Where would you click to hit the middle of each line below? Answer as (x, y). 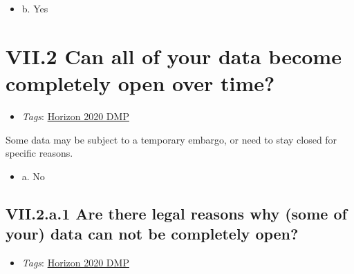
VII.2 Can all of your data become (174, 56)
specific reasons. (39, 153)
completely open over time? (140, 82)
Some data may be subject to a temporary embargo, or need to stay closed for (171, 139)
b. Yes (35, 8)
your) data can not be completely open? (152, 234)
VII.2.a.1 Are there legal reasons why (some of (176, 213)
